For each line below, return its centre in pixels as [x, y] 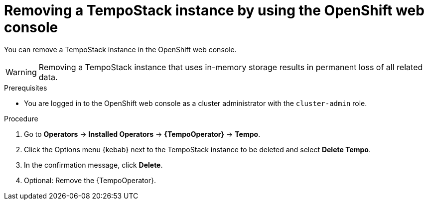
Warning [21, 72]
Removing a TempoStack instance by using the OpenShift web [214, 10]
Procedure [21, 118]
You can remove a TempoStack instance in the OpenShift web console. [120, 49]
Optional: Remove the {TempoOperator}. [90, 180]
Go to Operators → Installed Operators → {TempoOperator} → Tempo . [142, 134]
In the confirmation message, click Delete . [93, 165]
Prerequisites [26, 88]
